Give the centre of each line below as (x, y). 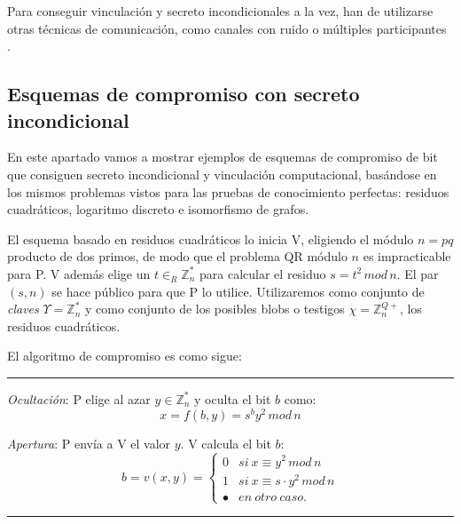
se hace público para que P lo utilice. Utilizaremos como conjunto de (238, 291)
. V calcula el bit (226, 443)
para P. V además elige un (79, 273)
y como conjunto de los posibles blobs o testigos (215, 309)
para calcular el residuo (263, 273)
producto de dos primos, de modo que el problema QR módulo (177, 256)
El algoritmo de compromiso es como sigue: (125, 356)
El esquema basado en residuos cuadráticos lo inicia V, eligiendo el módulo (211, 238)
